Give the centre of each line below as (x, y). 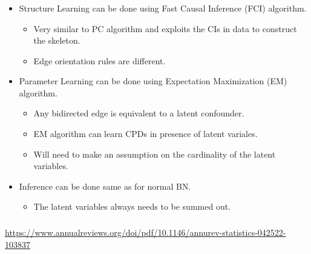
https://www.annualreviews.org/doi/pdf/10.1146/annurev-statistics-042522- (146, 232)
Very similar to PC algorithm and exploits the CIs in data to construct (165, 28)
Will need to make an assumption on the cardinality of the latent (155, 154)
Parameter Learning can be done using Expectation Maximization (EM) (153, 81)
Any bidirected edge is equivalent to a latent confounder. (139, 113)
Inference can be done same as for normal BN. (105, 186)
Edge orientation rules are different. (100, 60)
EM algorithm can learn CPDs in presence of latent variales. (146, 134)
